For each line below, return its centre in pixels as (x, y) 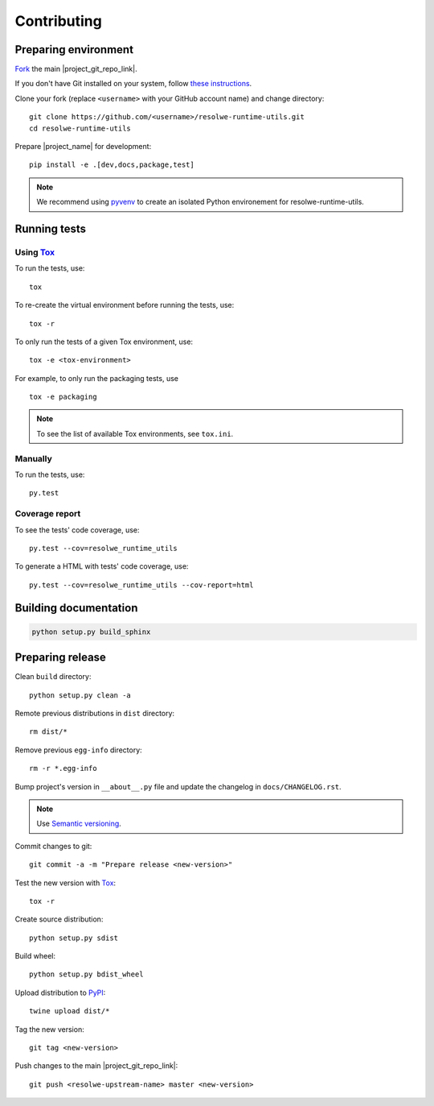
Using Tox (35, 252)
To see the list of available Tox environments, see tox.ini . (135, 433)
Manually (33, 458)
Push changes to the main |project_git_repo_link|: (96, 1066)
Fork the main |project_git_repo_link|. (76, 69)
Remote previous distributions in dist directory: (95, 713)
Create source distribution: (59, 919)
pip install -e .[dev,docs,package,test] (112, 165)
